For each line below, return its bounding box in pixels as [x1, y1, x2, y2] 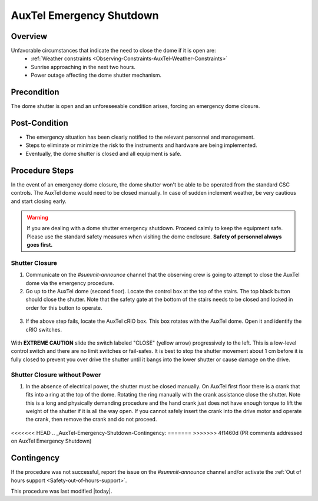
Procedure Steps [11, 165, 74, 175]
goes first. [26, 241, 53, 248]
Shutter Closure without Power [11, 371, 101, 379]
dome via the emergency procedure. [25, 279, 114, 286]
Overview [11, 31, 48, 41]
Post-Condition [11, 118, 68, 128]
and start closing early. [11, 198, 67, 205]
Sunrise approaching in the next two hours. [31, 63, 135, 70]
